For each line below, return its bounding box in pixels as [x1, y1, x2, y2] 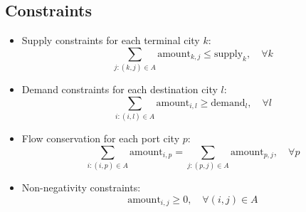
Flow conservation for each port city [21, 131, 180, 146]
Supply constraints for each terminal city [21, 33, 200, 48]
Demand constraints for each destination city [21, 82, 218, 97]
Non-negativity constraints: [21, 179, 141, 194]
